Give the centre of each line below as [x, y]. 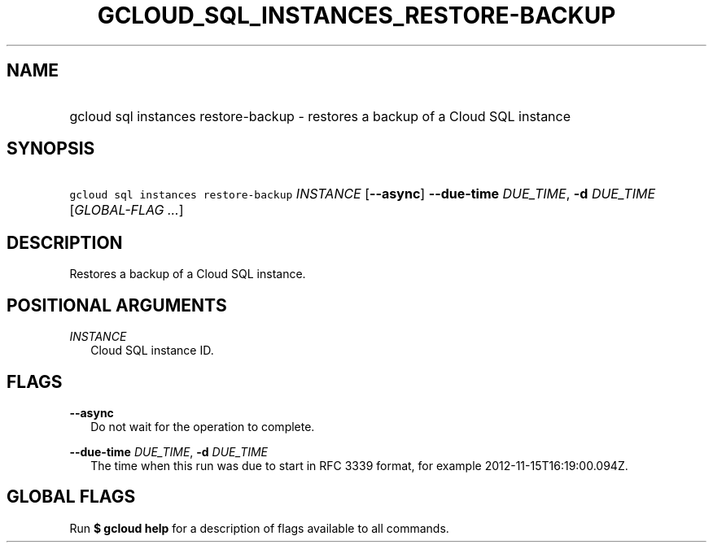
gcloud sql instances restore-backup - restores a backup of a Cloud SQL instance [320, 116]
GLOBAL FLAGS [71, 497]
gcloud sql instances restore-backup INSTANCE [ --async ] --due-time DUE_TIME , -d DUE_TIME [363, 194]
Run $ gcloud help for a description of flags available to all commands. [259, 528]
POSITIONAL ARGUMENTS [117, 305]
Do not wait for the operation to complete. [203, 426]
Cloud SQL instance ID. [152, 351]
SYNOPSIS [51, 149]
